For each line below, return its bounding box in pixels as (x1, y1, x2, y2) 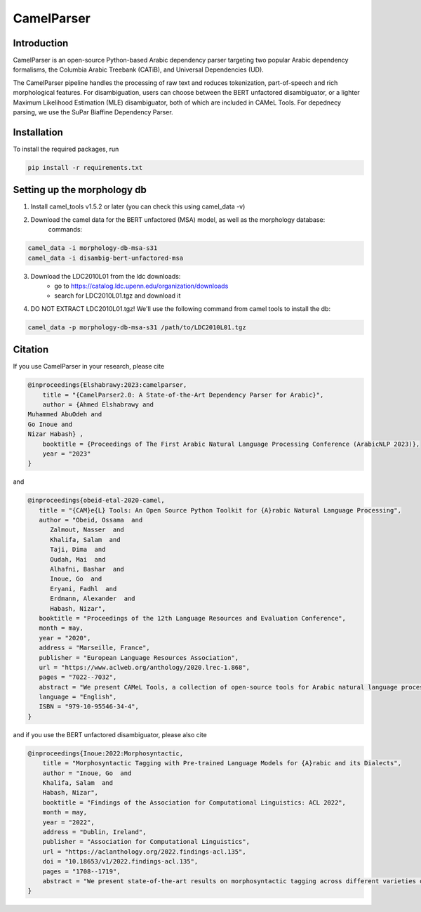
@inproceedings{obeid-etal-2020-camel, (27, 496, 165, 505)
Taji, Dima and (50, 546, 106, 554)
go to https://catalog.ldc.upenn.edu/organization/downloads (54, 282, 229, 290)
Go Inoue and (27, 420, 73, 428)
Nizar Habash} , (27, 430, 84, 438)
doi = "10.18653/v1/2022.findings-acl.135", (42, 857, 199, 866)
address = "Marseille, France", (39, 644, 150, 652)
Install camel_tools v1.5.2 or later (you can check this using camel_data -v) (30, 202, 246, 211)
